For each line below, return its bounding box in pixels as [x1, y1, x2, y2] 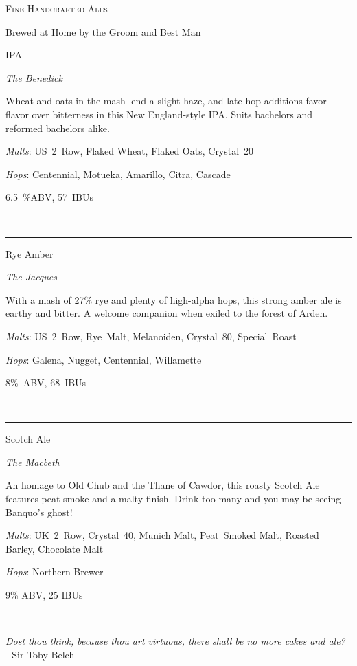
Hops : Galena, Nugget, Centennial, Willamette [5, 352, 202, 366]
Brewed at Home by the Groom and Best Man [5, 24, 201, 38]
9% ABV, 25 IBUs [5, 588, 83, 602]
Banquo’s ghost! [5, 504, 73, 519]
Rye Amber [5, 246, 54, 260]
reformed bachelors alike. [5, 120, 110, 135]
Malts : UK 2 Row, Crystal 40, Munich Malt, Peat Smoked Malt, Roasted [5, 528, 319, 542]
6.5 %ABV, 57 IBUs [5, 190, 94, 204]
